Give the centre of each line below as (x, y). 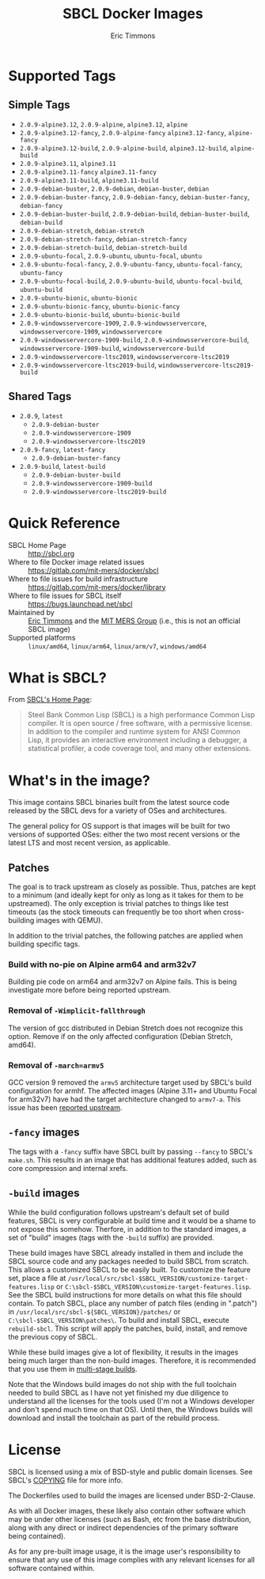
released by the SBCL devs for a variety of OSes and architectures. (117, 810)
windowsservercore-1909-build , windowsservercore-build (112, 348)
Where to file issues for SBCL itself (65, 595)
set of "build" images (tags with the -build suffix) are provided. (112, 1237)
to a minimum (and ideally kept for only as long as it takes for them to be (126, 895)
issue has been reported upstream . (65, 1108)
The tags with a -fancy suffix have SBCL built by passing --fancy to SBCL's (131, 1151)
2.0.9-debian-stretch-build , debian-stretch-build (103, 247)
